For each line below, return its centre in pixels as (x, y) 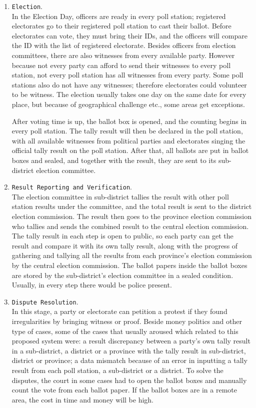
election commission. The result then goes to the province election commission (131, 216)
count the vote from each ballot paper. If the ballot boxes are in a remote (124, 390)
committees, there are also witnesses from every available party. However (123, 55)
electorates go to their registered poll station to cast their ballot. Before (121, 26)
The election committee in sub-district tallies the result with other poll (120, 196)
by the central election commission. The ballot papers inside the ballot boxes (129, 265)
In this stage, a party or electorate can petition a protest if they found (119, 311)
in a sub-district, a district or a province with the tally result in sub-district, (129, 350)
